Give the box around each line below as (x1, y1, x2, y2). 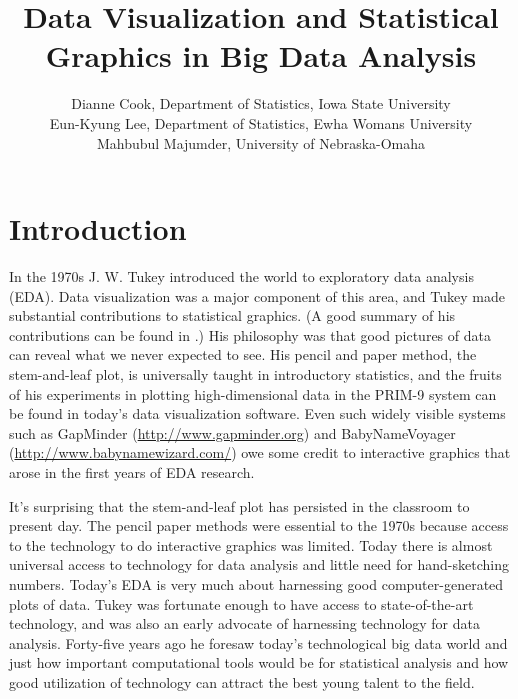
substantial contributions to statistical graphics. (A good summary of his (9, 305, 456, 326)
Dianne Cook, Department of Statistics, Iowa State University (71, 93, 451, 114)
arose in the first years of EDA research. (9, 461, 255, 482)
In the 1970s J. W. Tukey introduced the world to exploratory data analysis (9, 266, 474, 287)
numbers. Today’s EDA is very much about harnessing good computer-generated (9, 573, 504, 594)
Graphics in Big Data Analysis (45, 35, 477, 76)
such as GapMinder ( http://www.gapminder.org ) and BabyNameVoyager (9, 422, 456, 443)
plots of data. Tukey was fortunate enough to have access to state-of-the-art (9, 593, 474, 614)
